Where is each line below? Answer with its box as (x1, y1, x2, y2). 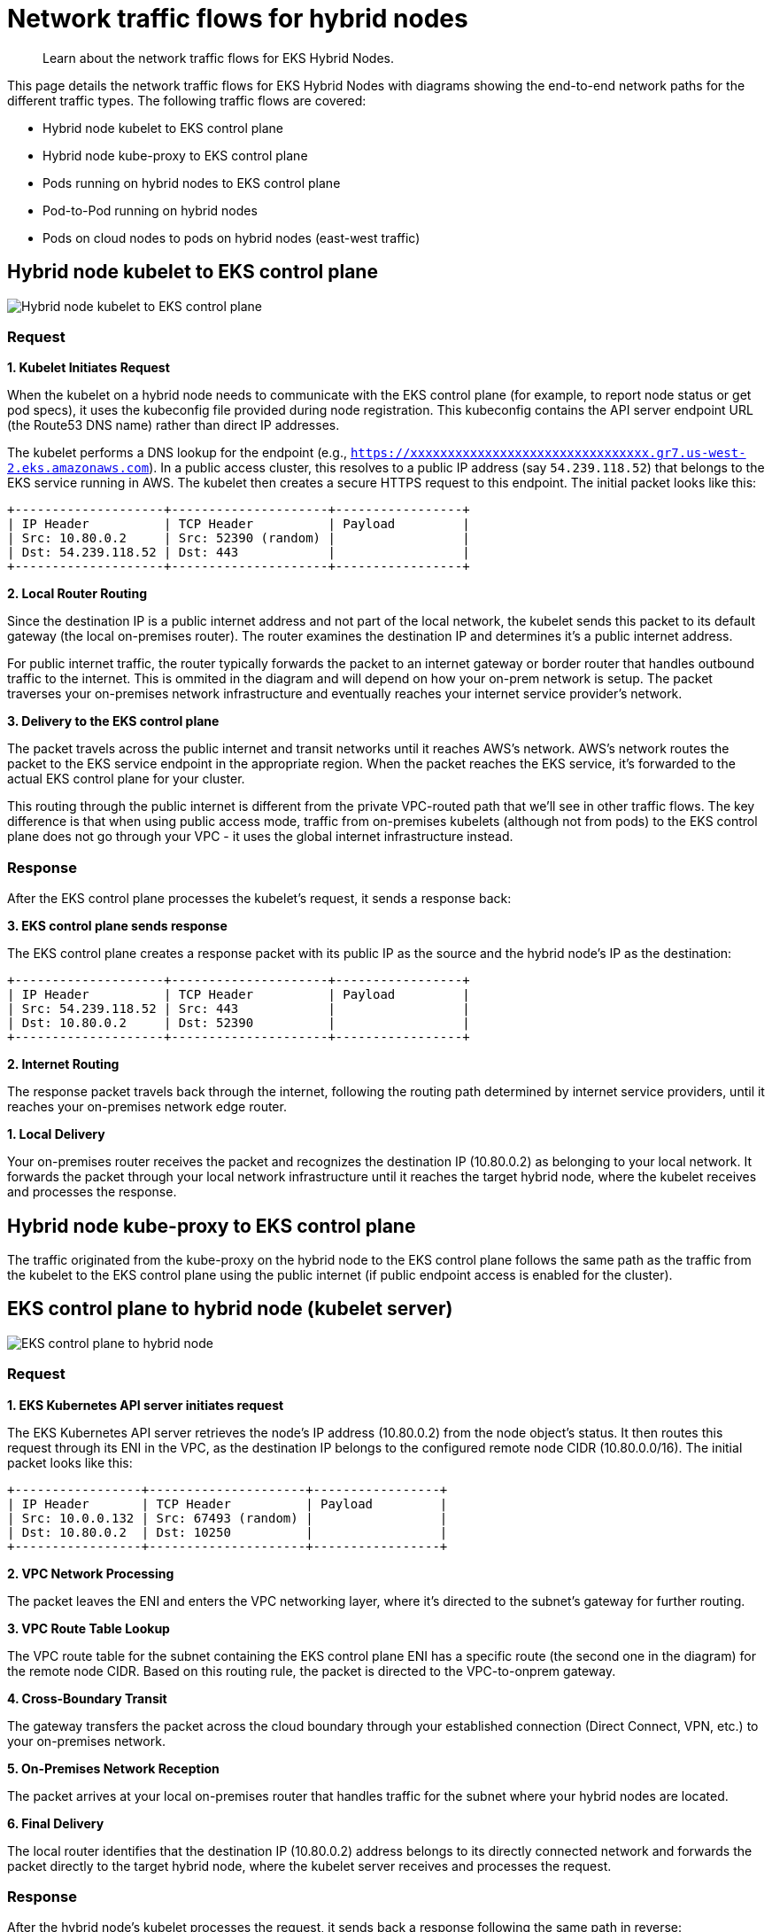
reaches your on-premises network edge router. (7, 1099, 287, 1115)
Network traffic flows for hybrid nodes (7, 4, 468, 34)
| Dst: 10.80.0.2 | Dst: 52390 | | (7, 1016, 470, 1031)
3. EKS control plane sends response (7, 918, 228, 934)
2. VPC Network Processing (7, 1565, 174, 1581)
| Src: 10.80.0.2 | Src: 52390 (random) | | (7, 531, 470, 546)
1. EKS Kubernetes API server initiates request (7, 1397, 284, 1413)
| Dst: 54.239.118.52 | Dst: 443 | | (7, 545, 470, 560)
